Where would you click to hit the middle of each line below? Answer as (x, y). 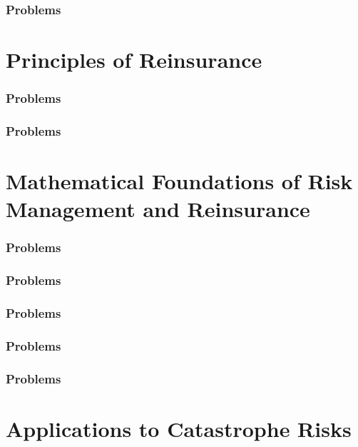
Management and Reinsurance (158, 209)
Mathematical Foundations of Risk (179, 181)
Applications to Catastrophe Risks (179, 428)
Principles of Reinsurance (134, 60)
